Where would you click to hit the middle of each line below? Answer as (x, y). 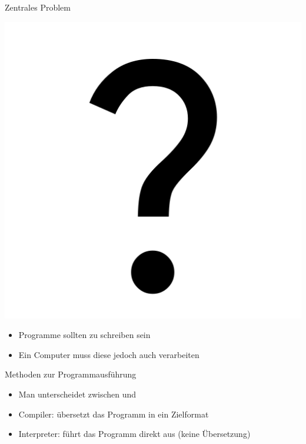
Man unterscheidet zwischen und (77, 394)
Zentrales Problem (38, 7)
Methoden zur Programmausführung (71, 374)
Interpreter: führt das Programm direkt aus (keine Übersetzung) (134, 434)
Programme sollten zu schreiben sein (84, 335)
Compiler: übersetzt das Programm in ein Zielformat (114, 414)
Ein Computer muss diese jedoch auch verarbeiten (109, 354)
